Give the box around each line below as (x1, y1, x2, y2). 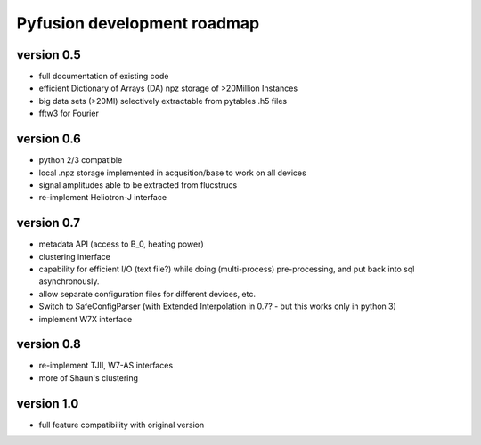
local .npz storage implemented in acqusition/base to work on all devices (38, 167, 306, 178)
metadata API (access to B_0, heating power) (38, 239, 204, 249)
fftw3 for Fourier (38, 108, 100, 119)
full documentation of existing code (38, 71, 169, 82)
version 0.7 (16, 215, 80, 231)
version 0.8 (16, 336, 82, 352)
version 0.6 (16, 132, 82, 147)
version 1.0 (16, 396, 79, 411)
